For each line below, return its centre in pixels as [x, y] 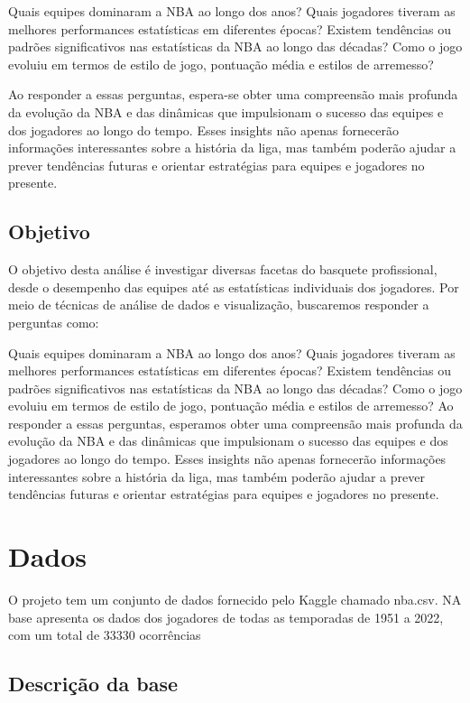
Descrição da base [93, 684]
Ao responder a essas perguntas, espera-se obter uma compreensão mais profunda [233, 94]
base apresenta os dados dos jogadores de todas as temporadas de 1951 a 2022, [226, 617]
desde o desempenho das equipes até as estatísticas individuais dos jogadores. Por [234, 287]
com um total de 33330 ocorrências [105, 635]
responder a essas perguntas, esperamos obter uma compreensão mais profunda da [235, 423]
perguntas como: [54, 322]
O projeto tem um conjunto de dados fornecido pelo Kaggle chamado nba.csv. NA [235, 599]
